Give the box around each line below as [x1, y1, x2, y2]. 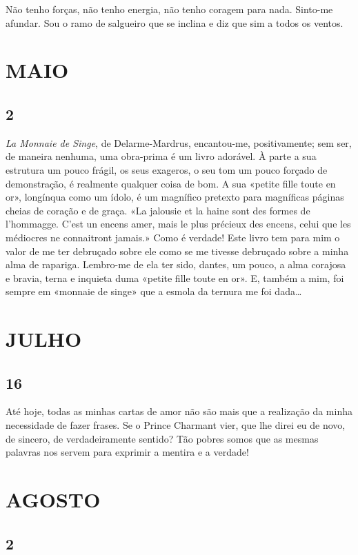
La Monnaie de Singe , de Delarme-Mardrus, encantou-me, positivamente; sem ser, [6, 135, 352, 150]
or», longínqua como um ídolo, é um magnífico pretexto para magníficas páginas [6, 190, 344, 204]
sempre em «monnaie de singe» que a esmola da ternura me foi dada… [6, 284, 302, 299]
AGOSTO [6, 485, 101, 514]
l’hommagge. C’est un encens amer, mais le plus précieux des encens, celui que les [6, 216, 351, 231]
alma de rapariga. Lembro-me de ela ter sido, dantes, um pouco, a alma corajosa [6, 257, 346, 272]
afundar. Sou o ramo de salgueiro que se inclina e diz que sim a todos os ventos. [6, 15, 344, 30]
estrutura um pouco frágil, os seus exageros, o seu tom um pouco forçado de [6, 162, 328, 176]
